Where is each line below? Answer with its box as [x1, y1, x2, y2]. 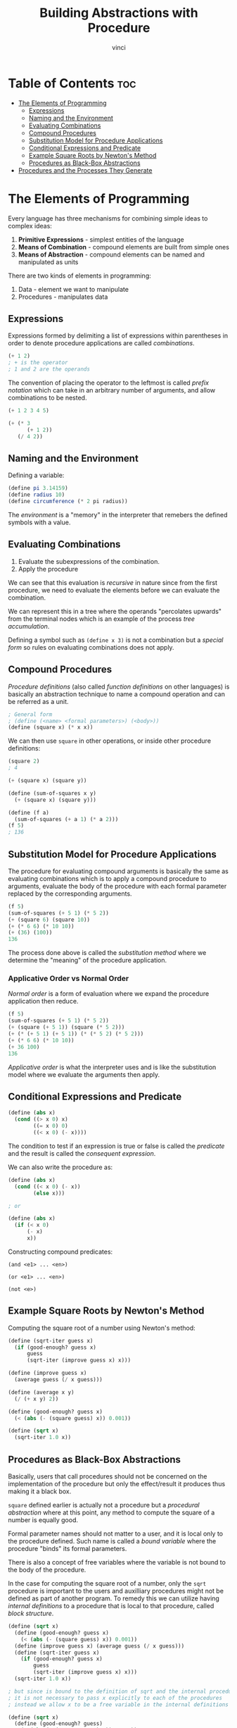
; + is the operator [8, 359, 69, 366]
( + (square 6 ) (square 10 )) [8, 916, 91, 923]
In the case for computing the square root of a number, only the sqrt [8, 1579, 207, 1588]
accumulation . [8, 622, 50, 630]
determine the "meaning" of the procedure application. [8, 956, 167, 965]
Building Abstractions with [39, 5, 199, 21]
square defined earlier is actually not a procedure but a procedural [8, 1501, 200, 1510]
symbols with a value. [8, 518, 71, 526]
